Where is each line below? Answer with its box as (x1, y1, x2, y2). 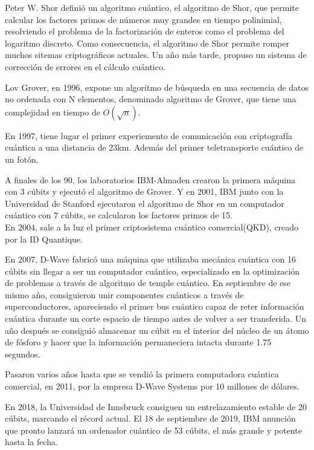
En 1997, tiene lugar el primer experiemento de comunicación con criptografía (5, 129, 293, 142)
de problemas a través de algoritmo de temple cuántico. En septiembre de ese (5, 276, 291, 289)
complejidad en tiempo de (5, 105, 100, 118)
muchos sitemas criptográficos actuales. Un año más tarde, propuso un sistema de (5, 48, 307, 61)
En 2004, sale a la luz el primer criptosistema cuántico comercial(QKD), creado (5, 220, 299, 233)
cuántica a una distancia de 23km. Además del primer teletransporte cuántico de (5, 141, 304, 154)
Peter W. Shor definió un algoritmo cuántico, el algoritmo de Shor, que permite (5, 1, 299, 13)
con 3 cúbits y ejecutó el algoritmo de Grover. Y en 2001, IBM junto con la (5, 185, 284, 198)
